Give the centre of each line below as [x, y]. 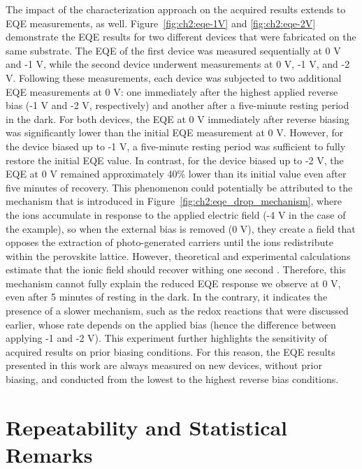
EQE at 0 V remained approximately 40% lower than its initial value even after [176, 174]
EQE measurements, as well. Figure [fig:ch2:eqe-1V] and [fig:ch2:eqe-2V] [161, 23]
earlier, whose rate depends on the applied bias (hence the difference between [171, 324]
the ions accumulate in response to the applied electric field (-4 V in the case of [176, 214]
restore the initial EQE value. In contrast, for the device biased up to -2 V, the [175, 160]
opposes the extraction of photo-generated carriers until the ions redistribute [169, 242]
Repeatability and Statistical [147, 427]
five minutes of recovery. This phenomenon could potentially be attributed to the [179, 187]
